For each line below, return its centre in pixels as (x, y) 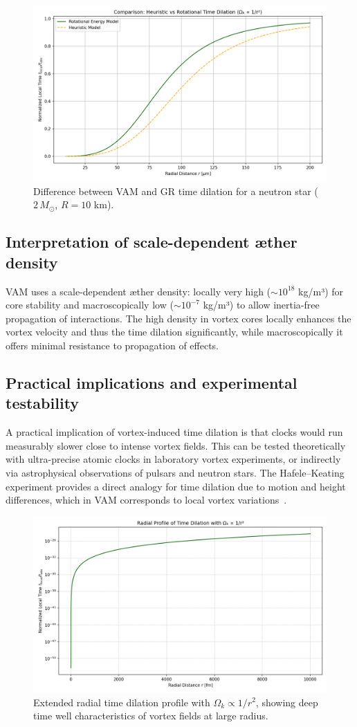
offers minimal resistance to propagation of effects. (112, 345)
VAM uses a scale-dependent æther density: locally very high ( (138, 291)
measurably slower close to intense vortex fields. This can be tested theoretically (176, 445)
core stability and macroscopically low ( (90, 305)
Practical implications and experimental (152, 382)
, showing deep (287, 702)
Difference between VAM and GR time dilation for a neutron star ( (176, 191)
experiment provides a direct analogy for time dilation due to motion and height (176, 486)
